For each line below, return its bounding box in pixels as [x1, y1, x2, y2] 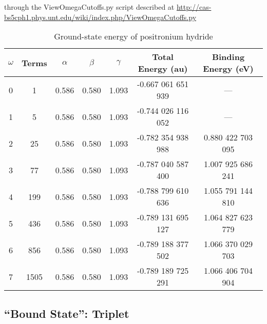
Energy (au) [138, 63, 188, 75]
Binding [212, 51, 245, 63]
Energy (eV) [203, 63, 254, 75]
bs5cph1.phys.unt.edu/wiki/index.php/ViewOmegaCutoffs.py [4, 11, 197, 22]
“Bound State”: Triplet [4, 305, 129, 321]
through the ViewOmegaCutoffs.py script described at [4, 2, 175, 12]
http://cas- [176, 2, 212, 12]
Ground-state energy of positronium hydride [54, 30, 213, 43]
